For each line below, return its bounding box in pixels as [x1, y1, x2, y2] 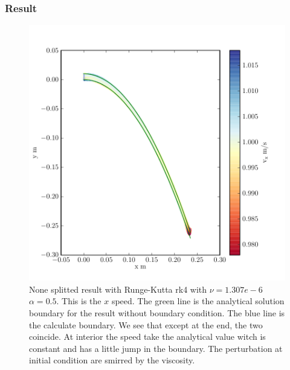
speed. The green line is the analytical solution [111, 295, 285, 307]
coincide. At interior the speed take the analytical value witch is [29, 330, 266, 343]
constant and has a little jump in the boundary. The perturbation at [29, 342, 283, 354]
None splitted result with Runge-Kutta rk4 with [29, 282, 207, 295]
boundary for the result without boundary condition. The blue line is [29, 307, 285, 319]
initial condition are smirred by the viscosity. [29, 354, 195, 366]
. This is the [56, 295, 101, 307]
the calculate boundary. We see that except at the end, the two [29, 318, 263, 331]
